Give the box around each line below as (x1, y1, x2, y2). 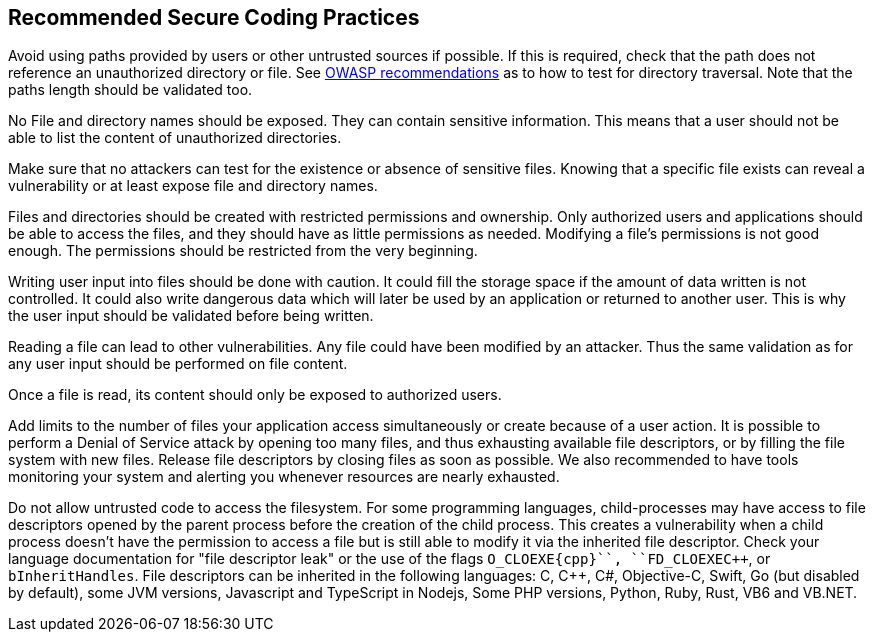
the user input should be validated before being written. (8, 307, 374, 325)
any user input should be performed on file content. (8, 355, 348, 373)
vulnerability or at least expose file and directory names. (8, 177, 378, 195)
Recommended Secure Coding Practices (8, 5, 420, 30)
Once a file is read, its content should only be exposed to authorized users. (8, 386, 502, 404)
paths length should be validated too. (8, 81, 253, 99)
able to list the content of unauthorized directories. (8, 129, 342, 147)
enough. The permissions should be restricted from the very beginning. (8, 242, 478, 260)
